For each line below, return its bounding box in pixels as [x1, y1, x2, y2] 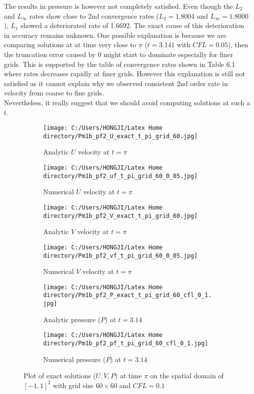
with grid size [53, 380, 94, 390]
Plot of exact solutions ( [24, 370, 96, 381]
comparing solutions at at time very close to [4, 39, 136, 50]
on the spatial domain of [150, 370, 224, 381]
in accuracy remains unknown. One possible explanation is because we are [4, 30, 227, 40]
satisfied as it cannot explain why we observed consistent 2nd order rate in [4, 78, 228, 88]
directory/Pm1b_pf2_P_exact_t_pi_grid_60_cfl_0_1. [43, 292, 212, 299]
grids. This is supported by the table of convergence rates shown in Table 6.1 [4, 59, 235, 69]
